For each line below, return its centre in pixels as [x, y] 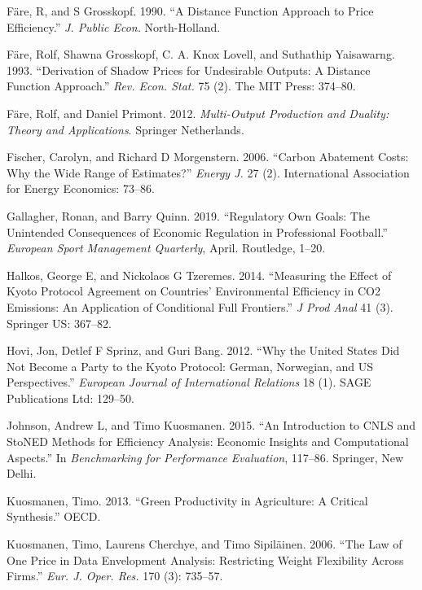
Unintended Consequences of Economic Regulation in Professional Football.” [197, 232]
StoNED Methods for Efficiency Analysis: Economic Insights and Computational [208, 441]
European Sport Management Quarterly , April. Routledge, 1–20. [166, 248]
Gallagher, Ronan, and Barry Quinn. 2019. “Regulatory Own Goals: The [188, 215]
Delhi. [22, 473]
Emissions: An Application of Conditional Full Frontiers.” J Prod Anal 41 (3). [200, 306]
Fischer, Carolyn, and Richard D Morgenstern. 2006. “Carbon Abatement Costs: [208, 157]
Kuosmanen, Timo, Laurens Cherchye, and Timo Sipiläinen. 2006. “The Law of [204, 544]
